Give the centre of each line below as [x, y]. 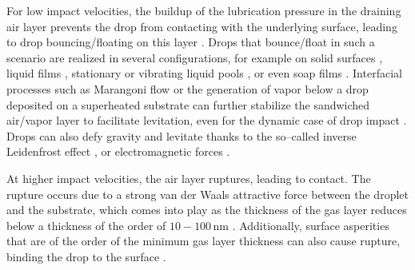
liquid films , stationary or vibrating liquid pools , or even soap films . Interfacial [204, 73]
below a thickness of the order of [86, 225]
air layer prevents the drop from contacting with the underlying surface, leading [202, 26]
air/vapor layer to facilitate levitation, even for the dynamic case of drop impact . [207, 120]
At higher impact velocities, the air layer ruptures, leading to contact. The [189, 178]
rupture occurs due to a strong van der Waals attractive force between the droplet [207, 194]
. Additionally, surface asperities [311, 225]
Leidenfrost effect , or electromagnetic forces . [118, 151]
